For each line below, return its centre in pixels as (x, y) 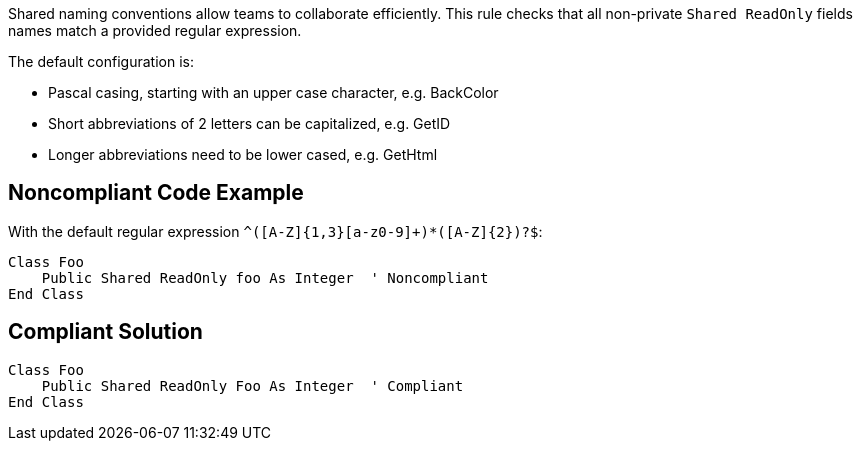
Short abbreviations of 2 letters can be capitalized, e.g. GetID (249, 123)
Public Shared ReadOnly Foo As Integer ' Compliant (252, 385)
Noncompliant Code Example (156, 193)
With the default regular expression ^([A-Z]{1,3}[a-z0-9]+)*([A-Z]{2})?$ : (275, 231)
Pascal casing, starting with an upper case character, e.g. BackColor (273, 92)
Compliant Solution (105, 332)
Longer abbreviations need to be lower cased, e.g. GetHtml (243, 154)
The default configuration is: (101, 61)
